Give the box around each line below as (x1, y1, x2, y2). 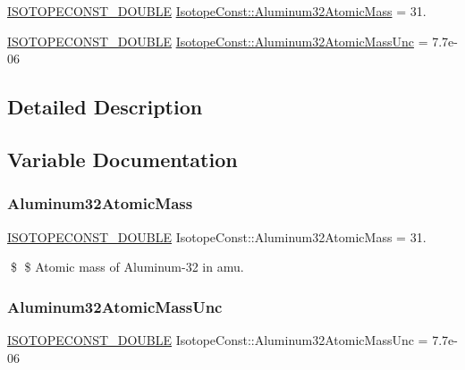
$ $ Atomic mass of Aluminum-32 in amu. (10, 257, 244, 276)
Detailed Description (7, 93, 203, 121)
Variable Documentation (7, 145, 238, 172)
